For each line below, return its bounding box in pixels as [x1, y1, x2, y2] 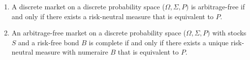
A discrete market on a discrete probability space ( [11, 1, 165, 11]
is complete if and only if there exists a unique [89, 37, 229, 47]
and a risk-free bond [18, 37, 79, 47]
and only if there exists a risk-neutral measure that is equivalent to [11, 11, 214, 21]
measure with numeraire [35, 47, 108, 57]
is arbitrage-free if [191, 1, 245, 11]
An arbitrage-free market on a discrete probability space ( [11, 28, 187, 38]
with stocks [212, 28, 247, 38]
